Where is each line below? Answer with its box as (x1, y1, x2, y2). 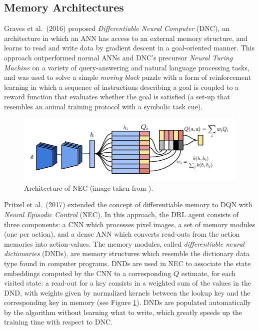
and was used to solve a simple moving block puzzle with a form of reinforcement (4, 72, 251, 82)
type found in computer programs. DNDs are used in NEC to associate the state (4, 258, 251, 268)
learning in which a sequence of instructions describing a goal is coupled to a (4, 81, 239, 92)
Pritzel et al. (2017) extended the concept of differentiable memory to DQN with (4, 199, 253, 210)
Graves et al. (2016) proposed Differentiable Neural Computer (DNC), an (4, 23, 229, 33)
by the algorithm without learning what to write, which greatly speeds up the (4, 307, 242, 317)
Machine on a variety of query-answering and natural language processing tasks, (4, 62, 249, 72)
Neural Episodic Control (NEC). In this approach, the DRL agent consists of (4, 209, 239, 219)
